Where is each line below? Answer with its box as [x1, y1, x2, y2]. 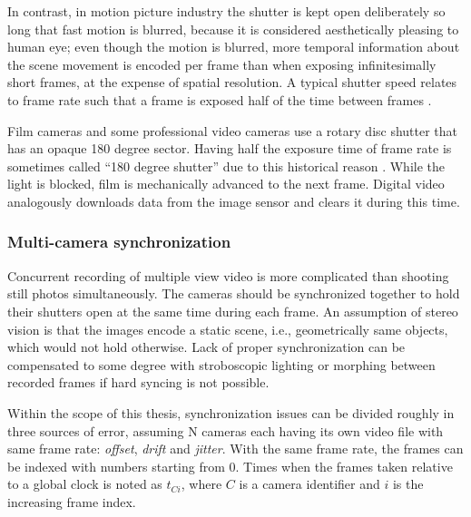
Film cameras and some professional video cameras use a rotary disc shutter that [7, 121, 458, 140]
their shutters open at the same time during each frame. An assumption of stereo [7, 301, 458, 320]
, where [181, 474, 222, 493]
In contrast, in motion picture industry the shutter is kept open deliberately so [7, 2, 446, 20]
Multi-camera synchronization [7, 230, 231, 253]
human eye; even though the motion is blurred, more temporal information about [7, 37, 460, 56]
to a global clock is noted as [7, 474, 162, 493]
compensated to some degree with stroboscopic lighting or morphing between [7, 355, 436, 374]
